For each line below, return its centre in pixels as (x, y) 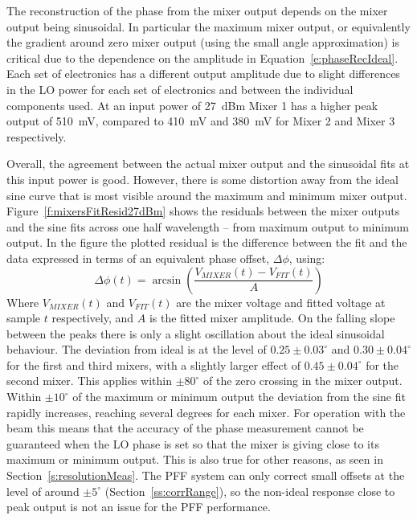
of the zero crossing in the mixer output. (303, 381)
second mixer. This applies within (89, 381)
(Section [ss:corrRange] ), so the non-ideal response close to (250, 491)
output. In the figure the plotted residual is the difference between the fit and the (207, 242)
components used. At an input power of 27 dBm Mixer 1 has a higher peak (192, 105)
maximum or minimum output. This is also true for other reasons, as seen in (195, 459)
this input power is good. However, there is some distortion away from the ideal (202, 179)
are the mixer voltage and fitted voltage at (281, 302)
